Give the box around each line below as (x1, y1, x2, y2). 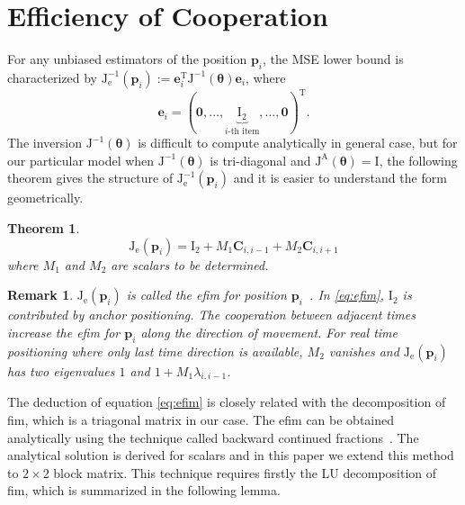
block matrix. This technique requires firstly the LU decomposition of (53, 463, 437, 482)
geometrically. (7, 188, 84, 207)
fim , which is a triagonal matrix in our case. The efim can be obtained (7, 410, 395, 429)
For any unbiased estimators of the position (7, 50, 247, 68)
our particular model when (7, 150, 155, 169)
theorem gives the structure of (7, 168, 174, 187)
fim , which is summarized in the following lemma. (7, 481, 281, 500)
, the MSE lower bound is (263, 50, 404, 68)
